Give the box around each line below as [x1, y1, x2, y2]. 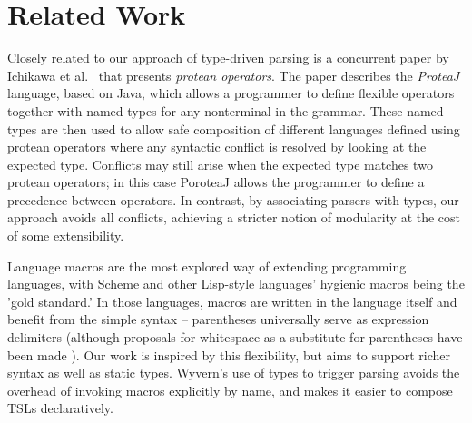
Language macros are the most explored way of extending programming [7, 256, 407, 275]
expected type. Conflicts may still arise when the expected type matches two [7, 154, 433, 173]
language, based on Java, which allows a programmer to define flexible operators [7, 84, 455, 103]
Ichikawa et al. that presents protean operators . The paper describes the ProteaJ [7, 65, 460, 84]
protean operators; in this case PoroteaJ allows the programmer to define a [7, 172, 425, 192]
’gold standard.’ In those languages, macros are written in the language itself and [7, 291, 457, 310]
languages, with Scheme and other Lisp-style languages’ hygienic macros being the [7, 274, 465, 293]
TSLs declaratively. [7, 398, 113, 418]
